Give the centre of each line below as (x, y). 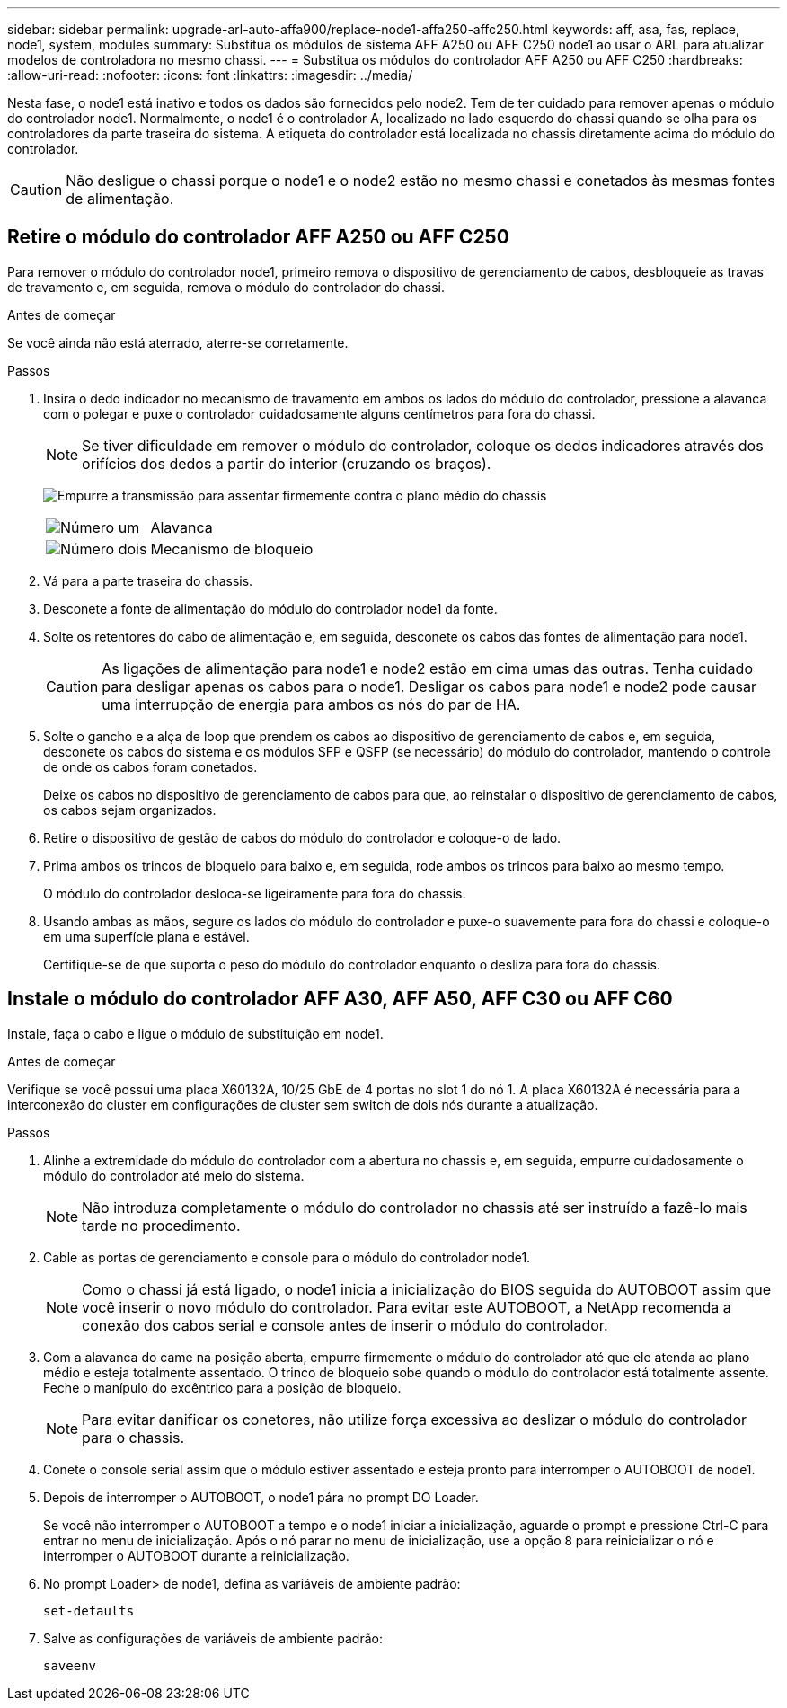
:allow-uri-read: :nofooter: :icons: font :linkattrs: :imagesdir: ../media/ (210, 75)
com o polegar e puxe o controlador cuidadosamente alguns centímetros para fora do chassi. (319, 413)
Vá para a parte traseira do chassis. (148, 580)
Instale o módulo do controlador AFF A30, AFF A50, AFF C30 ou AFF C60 (340, 999)
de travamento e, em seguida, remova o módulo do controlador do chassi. (226, 287)
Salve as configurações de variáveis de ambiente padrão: (213, 1638)
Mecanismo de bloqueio (232, 549)
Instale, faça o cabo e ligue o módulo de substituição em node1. (195, 1033)
